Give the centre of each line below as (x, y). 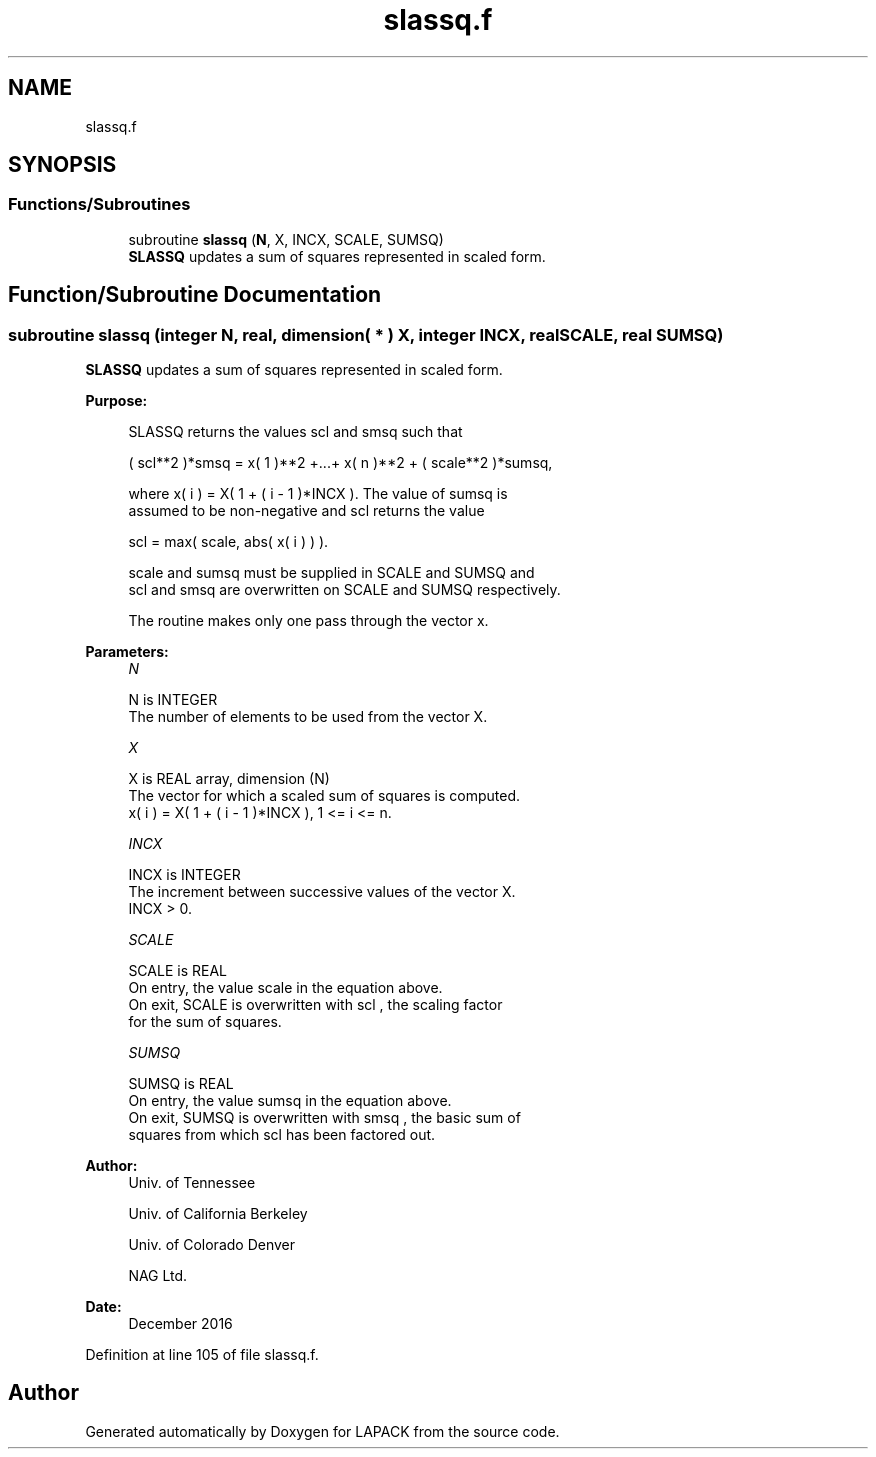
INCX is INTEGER (184, 875)
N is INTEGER (173, 700)
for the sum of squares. (205, 1022)
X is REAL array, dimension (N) (229, 779)
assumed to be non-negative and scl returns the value (306, 511)
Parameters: (127, 652)
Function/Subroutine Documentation (195, 295)
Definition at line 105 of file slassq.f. (202, 1355)
